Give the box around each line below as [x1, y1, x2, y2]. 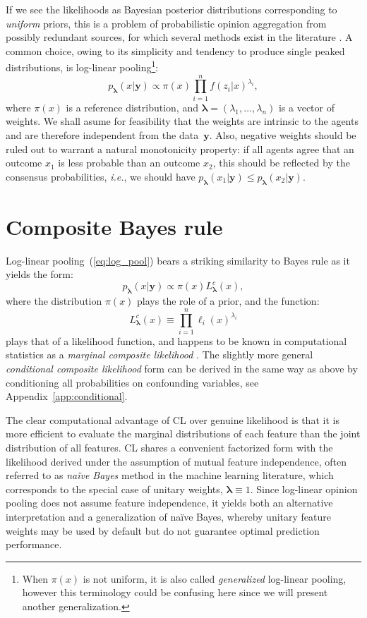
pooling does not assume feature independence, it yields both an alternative [6, 495, 333, 510]
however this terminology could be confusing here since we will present [22, 585, 328, 600]
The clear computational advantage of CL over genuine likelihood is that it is [6, 412, 339, 427]
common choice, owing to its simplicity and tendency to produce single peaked [6, 43, 345, 58]
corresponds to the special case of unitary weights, [6, 481, 223, 496]
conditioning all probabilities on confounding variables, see [6, 375, 259, 389]
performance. [6, 537, 62, 552]
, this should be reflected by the [212, 155, 350, 170]
